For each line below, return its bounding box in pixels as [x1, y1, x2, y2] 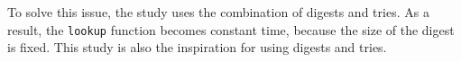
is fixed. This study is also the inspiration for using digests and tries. [7, 38, 387, 57]
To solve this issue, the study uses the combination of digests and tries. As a [7, 3, 429, 21]
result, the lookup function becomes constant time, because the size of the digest [7, 20, 455, 39]
